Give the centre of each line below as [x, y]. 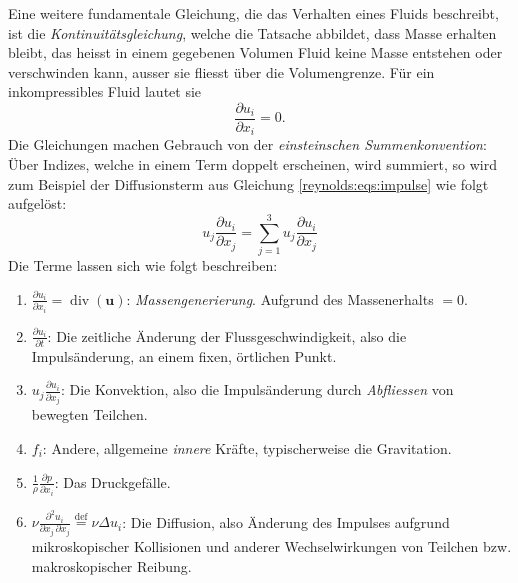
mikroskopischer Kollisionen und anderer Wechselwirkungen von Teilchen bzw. [271, 546]
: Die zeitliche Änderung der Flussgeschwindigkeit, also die [227, 335]
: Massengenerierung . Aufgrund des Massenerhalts [280, 298]
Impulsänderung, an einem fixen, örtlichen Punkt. [184, 355]
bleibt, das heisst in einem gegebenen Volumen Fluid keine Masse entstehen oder [255, 52]
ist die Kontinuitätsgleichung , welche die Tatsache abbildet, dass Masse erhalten [252, 32]
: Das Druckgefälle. [112, 481]
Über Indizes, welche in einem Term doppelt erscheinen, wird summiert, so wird [252, 164]
